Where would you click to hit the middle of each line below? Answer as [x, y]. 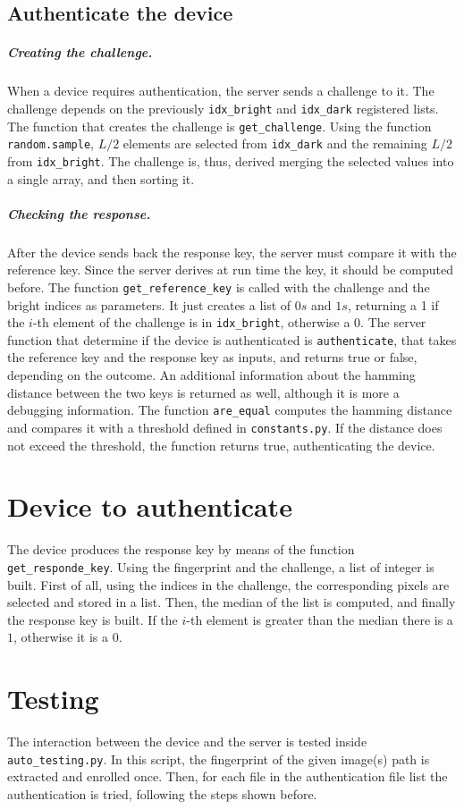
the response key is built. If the [93, 619]
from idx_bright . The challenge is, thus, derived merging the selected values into [231, 160]
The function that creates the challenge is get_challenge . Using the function [219, 126]
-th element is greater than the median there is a [320, 619]
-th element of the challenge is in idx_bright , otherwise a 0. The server [229, 322]
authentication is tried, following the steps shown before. [162, 793]
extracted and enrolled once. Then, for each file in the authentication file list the [228, 776]
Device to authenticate [150, 506]
